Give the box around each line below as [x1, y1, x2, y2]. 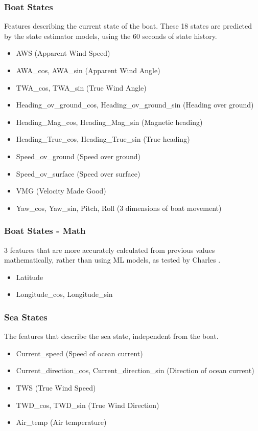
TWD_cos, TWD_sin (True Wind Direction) [16, 399, 159, 410]
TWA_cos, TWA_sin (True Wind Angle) [16, 82, 147, 93]
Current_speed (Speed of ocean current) [16, 348, 143, 358]
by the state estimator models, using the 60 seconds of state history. [4, 30, 217, 41]
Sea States [4, 310, 48, 323]
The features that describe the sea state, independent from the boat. [4, 331, 219, 341]
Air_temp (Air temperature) [16, 417, 107, 427]
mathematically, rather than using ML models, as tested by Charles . [4, 254, 221, 265]
